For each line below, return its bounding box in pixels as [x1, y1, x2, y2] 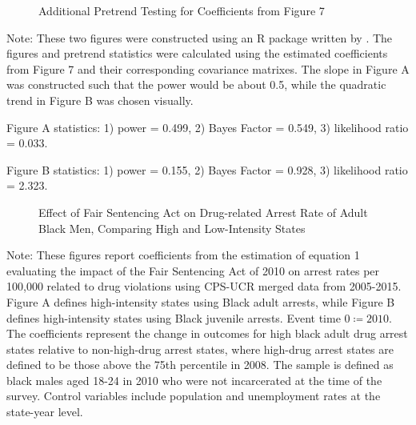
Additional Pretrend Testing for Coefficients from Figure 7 [38, 2, 325, 18]
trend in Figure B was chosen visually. [6, 91, 194, 108]
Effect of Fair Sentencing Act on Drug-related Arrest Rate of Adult [38, 203, 368, 220]
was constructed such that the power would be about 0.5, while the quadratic [6, 76, 386, 93]
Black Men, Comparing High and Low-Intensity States [38, 219, 306, 236]
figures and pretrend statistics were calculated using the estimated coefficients [6, 45, 388, 62]
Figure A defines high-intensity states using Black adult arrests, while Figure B [6, 293, 395, 310]
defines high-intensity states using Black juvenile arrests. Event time [6, 309, 341, 326]
